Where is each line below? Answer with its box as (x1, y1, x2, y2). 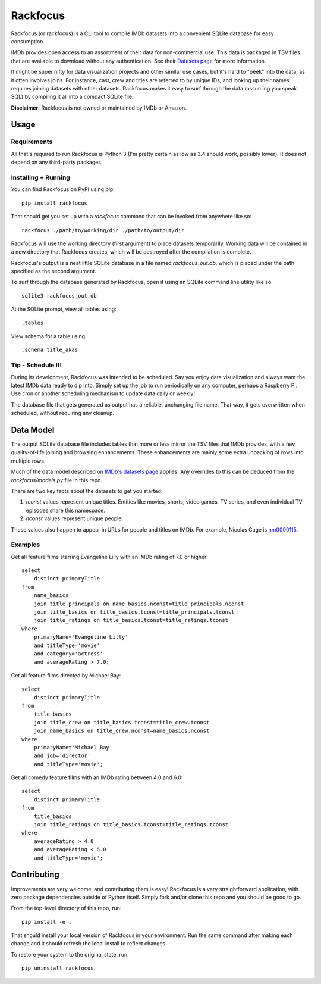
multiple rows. (11, 457, 46, 464)
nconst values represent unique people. (26, 515, 124, 522)
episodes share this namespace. (26, 507, 105, 514)
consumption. (11, 38, 45, 45)
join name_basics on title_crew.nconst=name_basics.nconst (33, 727, 210, 735)
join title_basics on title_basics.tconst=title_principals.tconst (33, 609, 235, 616)
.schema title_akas (21, 346, 78, 354)
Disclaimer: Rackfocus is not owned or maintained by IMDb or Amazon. (11, 104, 187, 111)
